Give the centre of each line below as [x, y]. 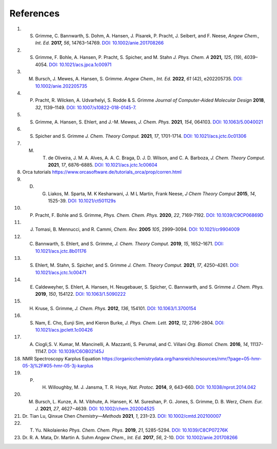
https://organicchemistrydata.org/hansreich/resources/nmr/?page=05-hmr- [182, 358]
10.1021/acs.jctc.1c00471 [61, 272]
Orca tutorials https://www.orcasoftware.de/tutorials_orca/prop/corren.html [102, 172]
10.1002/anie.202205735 [61, 86]
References [35, 13]
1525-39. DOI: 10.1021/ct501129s [82, 200]
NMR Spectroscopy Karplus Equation [62, 358]
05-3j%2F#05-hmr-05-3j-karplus [58, 365]
